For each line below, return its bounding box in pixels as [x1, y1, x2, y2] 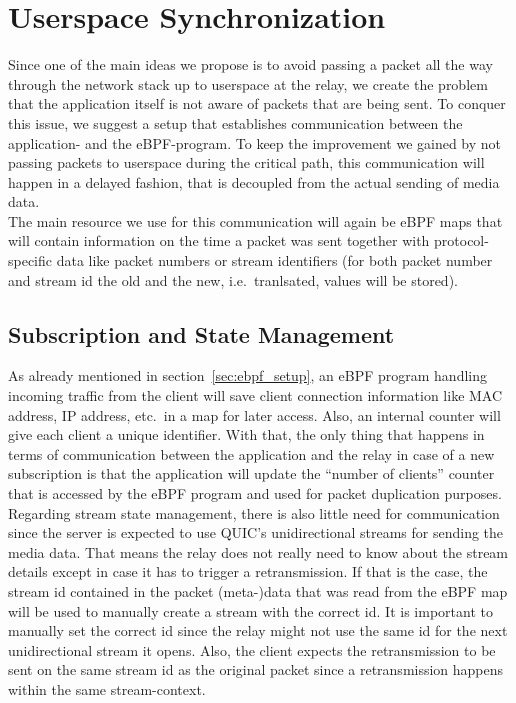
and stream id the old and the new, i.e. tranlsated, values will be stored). [8, 269, 458, 290]
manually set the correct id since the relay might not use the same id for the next [8, 620, 508, 641]
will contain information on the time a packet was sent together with [8, 230, 430, 251]
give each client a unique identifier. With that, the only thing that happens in [8, 424, 485, 445]
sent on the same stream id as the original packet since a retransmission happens [8, 659, 504, 680]
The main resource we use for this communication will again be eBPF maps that [8, 210, 503, 231]
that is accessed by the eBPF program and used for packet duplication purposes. [8, 483, 502, 504]
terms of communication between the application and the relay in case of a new [8, 443, 495, 464]
